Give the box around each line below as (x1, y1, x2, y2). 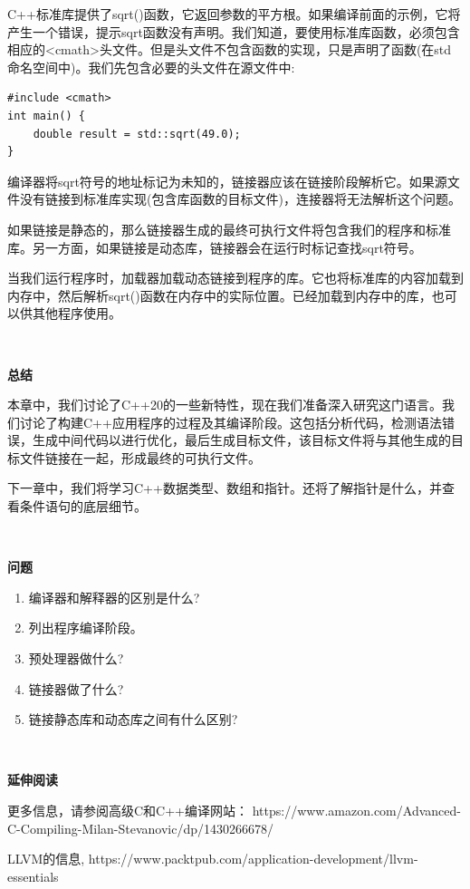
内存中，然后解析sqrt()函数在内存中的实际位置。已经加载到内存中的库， (7, 285, 432, 304)
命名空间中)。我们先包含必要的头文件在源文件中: (7, 57, 295, 76)
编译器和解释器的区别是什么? (28, 587, 200, 606)
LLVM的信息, (7, 849, 85, 868)
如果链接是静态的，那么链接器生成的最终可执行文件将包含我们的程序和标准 (7, 219, 451, 238)
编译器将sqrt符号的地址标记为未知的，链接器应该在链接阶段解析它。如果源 (7, 171, 447, 190)
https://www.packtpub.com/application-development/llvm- (88, 849, 418, 868)
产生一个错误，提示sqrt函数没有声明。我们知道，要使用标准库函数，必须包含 (7, 22, 460, 41)
